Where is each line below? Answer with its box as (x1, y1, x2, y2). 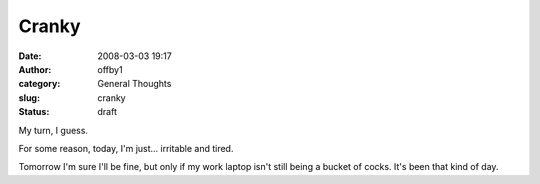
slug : (18, 91, 40, 104)
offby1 (97, 63, 124, 75)
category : (18, 78, 61, 90)
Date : (18, 50, 42, 62)
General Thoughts (97, 78, 172, 90)
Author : (18, 63, 52, 75)
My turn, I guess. (18, 124, 89, 136)
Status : (18, 106, 50, 118)
